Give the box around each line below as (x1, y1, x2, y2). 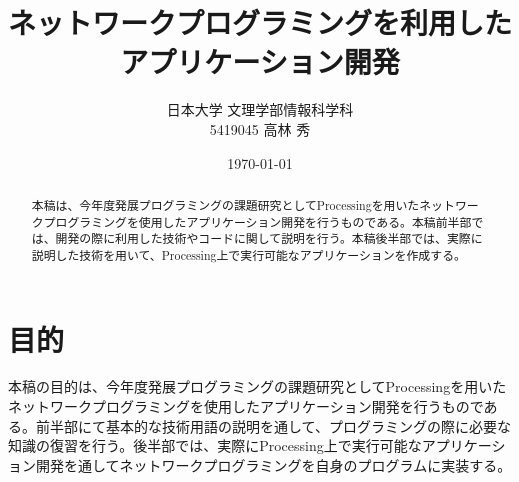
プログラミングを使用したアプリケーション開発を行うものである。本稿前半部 (43, 213, 472, 230)
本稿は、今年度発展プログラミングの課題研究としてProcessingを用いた (31, 196, 420, 213)
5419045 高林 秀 (209, 118, 311, 139)
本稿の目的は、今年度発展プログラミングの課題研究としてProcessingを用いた (8, 376, 507, 397)
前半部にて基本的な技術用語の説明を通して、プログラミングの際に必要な (35, 415, 511, 436)
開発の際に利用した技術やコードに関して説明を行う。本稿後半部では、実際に (55, 230, 483, 247)
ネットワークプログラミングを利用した (8, 2, 513, 43)
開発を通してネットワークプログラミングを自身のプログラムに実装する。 (35, 454, 512, 475)
